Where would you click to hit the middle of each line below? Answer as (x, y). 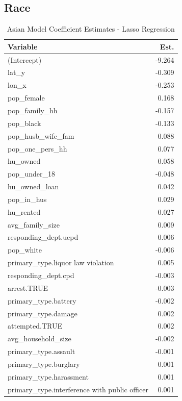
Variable (23, 46)
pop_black (24, 123)
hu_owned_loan (33, 186)
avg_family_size (34, 224)
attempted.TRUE (35, 326)
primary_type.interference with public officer (78, 389)
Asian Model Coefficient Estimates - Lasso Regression (91, 29)
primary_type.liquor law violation (61, 262)
